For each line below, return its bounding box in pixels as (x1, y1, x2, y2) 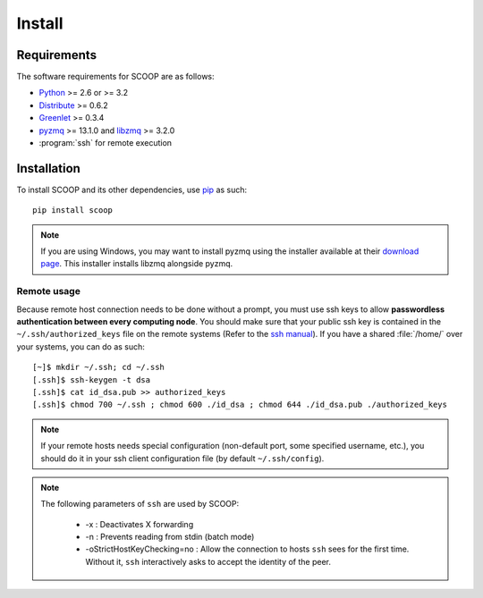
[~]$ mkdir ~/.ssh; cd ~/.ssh (32, 362, 165, 373)
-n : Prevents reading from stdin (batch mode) (85, 532, 255, 543)
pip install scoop (32, 206, 114, 215)
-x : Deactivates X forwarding (85, 518, 194, 529)
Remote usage (16, 285, 80, 298)
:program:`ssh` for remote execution (38, 138, 173, 148)
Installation (16, 161, 80, 176)
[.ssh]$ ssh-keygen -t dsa (32, 375, 151, 384)
